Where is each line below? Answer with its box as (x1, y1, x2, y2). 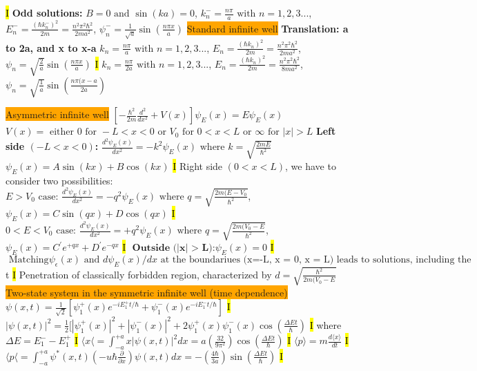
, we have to (285, 158, 336, 173)
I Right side (173, 158, 223, 173)
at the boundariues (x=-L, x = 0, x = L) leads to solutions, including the (160, 255, 471, 265)
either (49, 127, 75, 137)
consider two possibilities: (6, 173, 113, 187)
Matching (8, 255, 49, 265)
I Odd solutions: (6, 6, 83, 19)
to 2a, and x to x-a (6, 40, 97, 55)
